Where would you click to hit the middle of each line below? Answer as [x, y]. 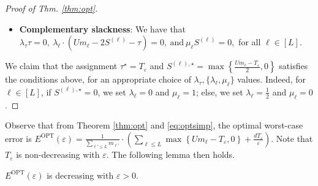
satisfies [293, 66]
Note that [294, 138]
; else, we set [219, 91]
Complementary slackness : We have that [103, 28]
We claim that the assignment [61, 66]
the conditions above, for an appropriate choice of [98, 79]
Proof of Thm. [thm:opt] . [51, 8]
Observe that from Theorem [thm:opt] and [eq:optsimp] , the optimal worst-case [154, 125]
